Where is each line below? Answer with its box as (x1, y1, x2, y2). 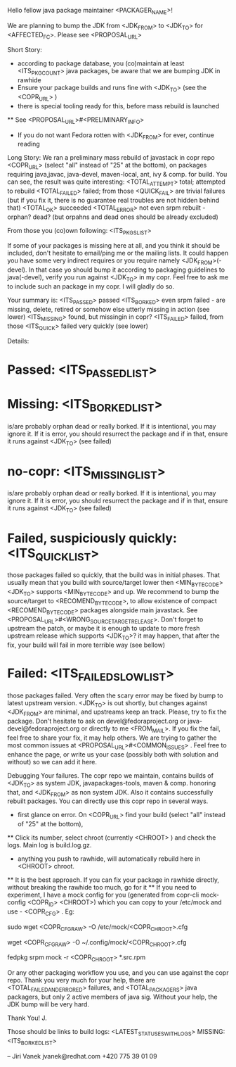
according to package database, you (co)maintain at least (17, 59, 185, 68)
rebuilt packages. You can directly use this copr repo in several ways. (7, 797, 209, 805)
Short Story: (7, 46, 42, 54)
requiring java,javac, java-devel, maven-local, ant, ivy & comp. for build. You (7, 170, 228, 179)
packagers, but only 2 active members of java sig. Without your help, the (7, 992, 218, 1001)
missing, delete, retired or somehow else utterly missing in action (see (7, 305, 210, 313)
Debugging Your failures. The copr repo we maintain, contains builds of (7, 771, 214, 780)
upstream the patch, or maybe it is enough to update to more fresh (7, 624, 200, 633)
